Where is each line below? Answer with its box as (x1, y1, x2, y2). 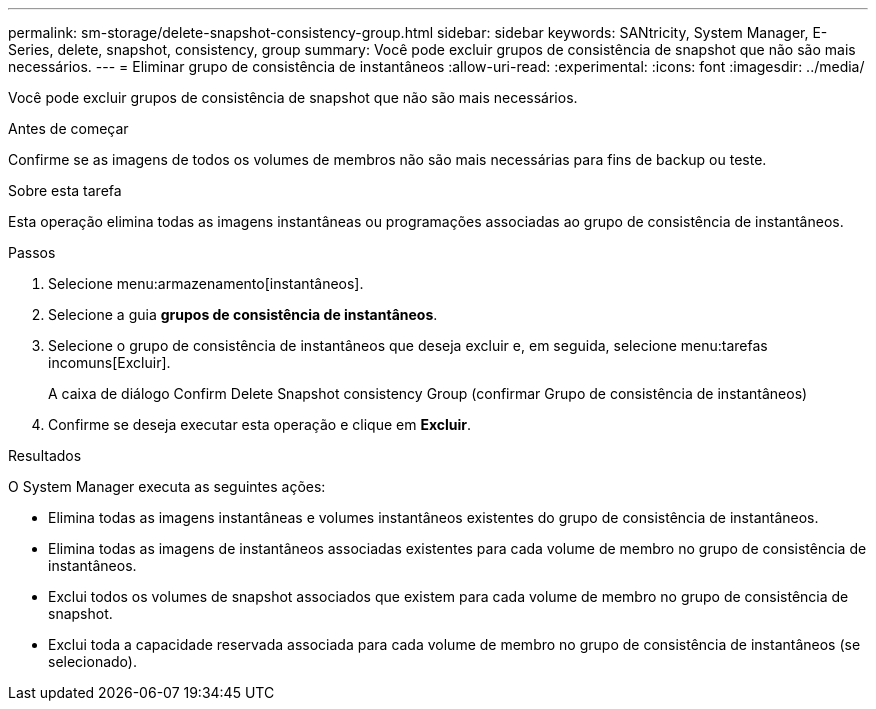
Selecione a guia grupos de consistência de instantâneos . (48, 306, 438, 323)
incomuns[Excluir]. (48, 354, 171, 371)
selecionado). (48, 653, 137, 670)
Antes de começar (8, 120, 129, 137)
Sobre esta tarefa (8, 182, 122, 199)
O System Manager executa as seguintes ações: (8, 478, 326, 495)
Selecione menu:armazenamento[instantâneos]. (48, 275, 364, 292)
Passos (8, 244, 56, 261)
